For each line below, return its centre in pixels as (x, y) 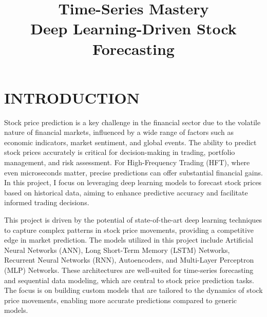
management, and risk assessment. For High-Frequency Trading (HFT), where (127, 162)
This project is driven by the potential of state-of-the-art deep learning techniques (133, 220)
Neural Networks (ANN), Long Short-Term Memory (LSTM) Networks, (117, 250)
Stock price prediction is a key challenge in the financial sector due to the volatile (132, 122)
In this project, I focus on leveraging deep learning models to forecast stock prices (133, 182)
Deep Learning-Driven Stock (133, 28)
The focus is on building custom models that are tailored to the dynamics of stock (133, 290)
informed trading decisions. (47, 202)
